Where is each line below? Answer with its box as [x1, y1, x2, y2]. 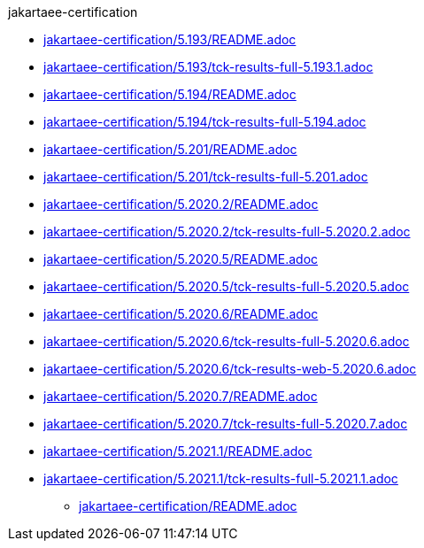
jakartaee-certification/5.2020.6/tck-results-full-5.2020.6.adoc [43, 334, 410, 349]
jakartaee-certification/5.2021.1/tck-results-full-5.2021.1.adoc [43, 471, 398, 486]
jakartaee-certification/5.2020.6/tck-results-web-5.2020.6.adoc [43, 361, 417, 376]
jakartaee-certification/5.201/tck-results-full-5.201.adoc [43, 169, 368, 184]
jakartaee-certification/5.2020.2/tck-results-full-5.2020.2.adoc [43, 224, 411, 239]
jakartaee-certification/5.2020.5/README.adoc [43, 251, 319, 266]
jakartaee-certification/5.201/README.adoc [43, 142, 297, 157]
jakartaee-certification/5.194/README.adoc [43, 87, 297, 102]
